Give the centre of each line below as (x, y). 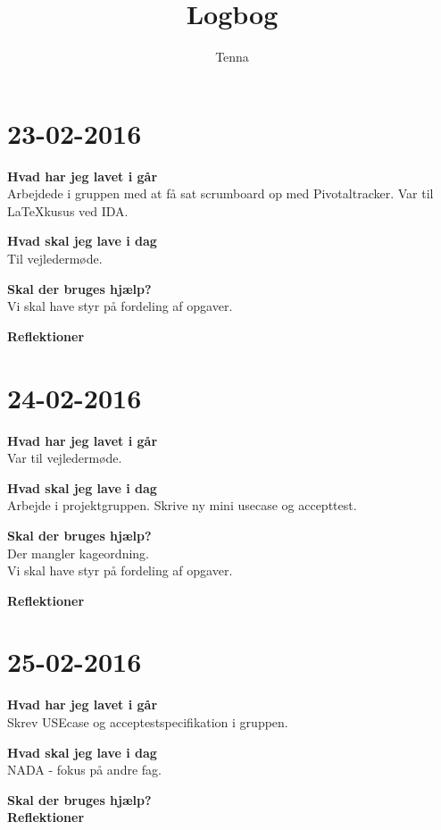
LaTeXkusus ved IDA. (68, 210)
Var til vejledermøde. (65, 458)
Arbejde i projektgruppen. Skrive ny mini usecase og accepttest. (182, 505)
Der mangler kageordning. (78, 553)
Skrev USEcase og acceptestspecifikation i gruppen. (148, 722)
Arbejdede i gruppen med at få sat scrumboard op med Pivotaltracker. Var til (220, 193)
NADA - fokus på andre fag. (84, 770)
